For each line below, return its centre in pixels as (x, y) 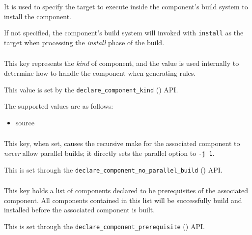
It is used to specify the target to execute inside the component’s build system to (126, 6)
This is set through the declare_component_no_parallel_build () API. (113, 169)
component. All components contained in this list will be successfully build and (123, 200)
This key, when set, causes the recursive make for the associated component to (122, 143)
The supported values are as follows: (59, 106)
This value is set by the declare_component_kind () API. (91, 89)
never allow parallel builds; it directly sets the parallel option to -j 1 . (109, 153)
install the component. (38, 16)
